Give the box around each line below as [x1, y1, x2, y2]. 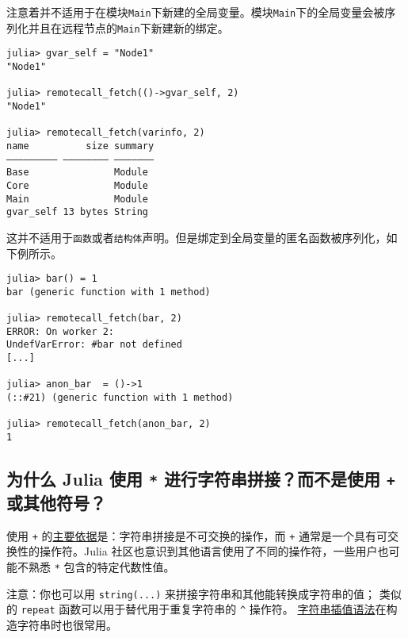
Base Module [6, 167, 148, 179]
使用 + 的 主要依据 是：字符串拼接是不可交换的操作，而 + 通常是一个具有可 [6, 527, 388, 544]
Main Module [6, 193, 148, 205]
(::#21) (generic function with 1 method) [6, 392, 234, 403]
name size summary [6, 140, 154, 152]
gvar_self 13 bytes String [6, 206, 148, 218]
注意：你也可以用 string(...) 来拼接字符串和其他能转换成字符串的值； [6, 585, 376, 601]
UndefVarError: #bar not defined [6, 339, 182, 351]
